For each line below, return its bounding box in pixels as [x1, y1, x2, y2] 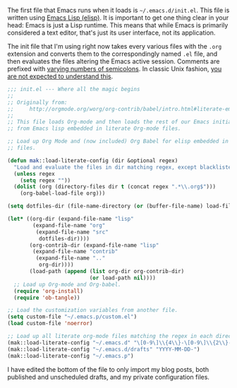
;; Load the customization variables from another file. [7, 307, 178, 314]
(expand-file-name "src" [35, 229, 109, 236]
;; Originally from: [7, 99, 68, 106]
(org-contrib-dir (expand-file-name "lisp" [29, 241, 159, 249]
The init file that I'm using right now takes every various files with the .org [7, 42, 222, 50]
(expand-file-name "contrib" [32, 248, 119, 255]
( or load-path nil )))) [89, 274, 157, 281]
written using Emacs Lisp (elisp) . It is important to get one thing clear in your [7, 13, 229, 22]
